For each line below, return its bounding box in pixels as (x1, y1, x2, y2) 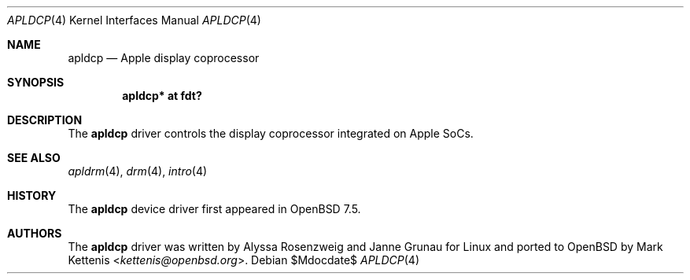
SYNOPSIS (7, 76, 65, 89)
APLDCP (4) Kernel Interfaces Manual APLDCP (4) (7, 13, 261, 27)
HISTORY (7, 189, 57, 202)
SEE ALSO (7, 151, 61, 164)
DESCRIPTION (7, 113, 83, 127)
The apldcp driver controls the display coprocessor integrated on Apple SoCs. (68, 127, 474, 140)
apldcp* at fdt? (122, 89, 202, 102)
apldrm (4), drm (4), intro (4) (68, 164, 208, 178)
